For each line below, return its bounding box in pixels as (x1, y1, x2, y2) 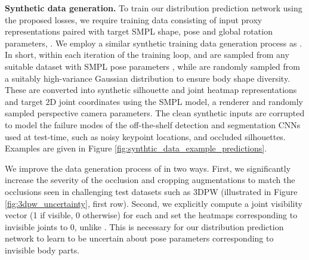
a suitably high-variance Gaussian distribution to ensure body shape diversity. (5, 72, 291, 84)
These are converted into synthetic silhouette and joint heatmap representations (5, 83, 297, 96)
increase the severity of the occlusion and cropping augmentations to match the (5, 174, 295, 186)
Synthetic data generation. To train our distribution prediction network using (5, 2, 302, 14)
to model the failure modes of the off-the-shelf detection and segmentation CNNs (5, 118, 301, 131)
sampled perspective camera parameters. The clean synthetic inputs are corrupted (5, 107, 305, 119)
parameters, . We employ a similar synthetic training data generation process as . (5, 36, 302, 49)
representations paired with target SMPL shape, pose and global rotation (5, 25, 273, 38)
